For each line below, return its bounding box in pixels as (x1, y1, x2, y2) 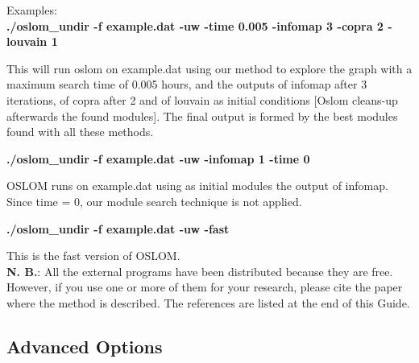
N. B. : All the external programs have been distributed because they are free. (6, 262, 393, 279)
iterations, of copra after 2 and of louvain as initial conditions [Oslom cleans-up (6, 91, 398, 108)
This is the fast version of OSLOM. (6, 247, 180, 264)
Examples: (6, 2, 57, 18)
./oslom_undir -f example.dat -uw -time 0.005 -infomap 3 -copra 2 (6, 17, 384, 34)
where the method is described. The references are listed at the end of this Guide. (6, 294, 410, 311)
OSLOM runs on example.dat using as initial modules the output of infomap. (6, 177, 388, 194)
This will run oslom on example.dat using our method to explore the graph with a (6, 60, 413, 76)
